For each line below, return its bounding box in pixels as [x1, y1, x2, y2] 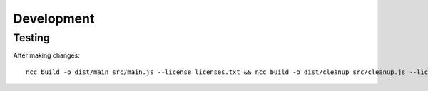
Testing [13, 31, 50, 44]
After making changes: [13, 51, 80, 60]
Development [13, 11, 95, 26]
